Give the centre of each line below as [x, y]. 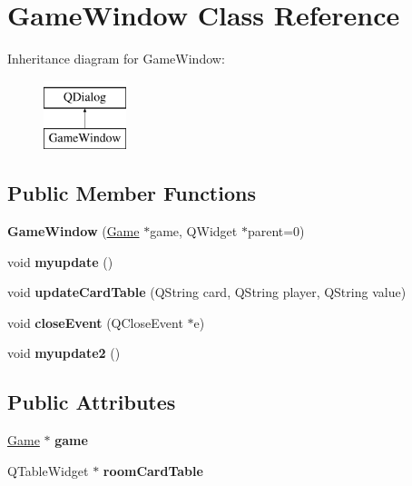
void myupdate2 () [64, 353]
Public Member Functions [132, 193]
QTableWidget [48, 470]
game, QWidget [194, 231]
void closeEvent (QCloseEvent [95, 322]
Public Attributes [92, 402]
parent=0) [276, 231]
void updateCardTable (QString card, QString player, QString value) [207, 292]
